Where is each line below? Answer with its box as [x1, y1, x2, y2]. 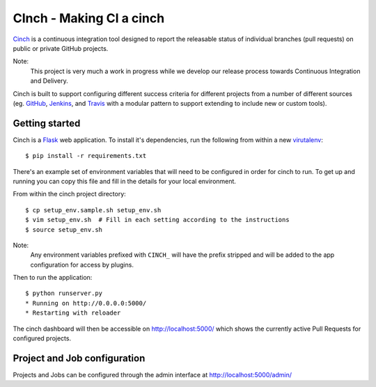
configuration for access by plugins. [30, 260, 134, 269]
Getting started [13, 117, 81, 129]
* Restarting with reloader [25, 309, 121, 317]
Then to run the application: [13, 274, 93, 282]
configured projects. [13, 334, 72, 342]
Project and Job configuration [13, 352, 146, 364]
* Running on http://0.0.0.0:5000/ [25, 299, 147, 307]
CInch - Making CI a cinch [13, 10, 165, 26]
